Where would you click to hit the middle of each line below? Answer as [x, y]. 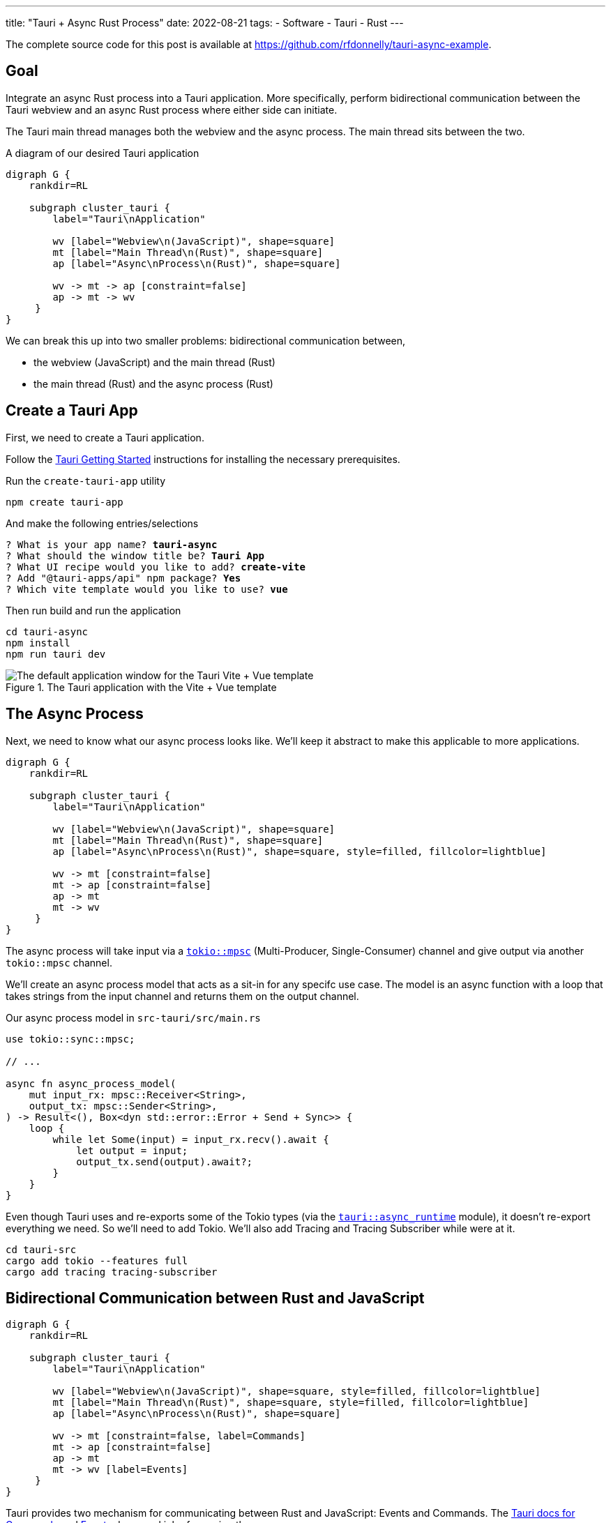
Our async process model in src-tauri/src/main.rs [133, 1017]
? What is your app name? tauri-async [112, 544]
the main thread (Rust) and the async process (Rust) [153, 384]
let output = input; [132, 1150]
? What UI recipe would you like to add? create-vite [156, 567]
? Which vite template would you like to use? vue [147, 589]
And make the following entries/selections [102, 523]
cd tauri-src [41, 1249]
